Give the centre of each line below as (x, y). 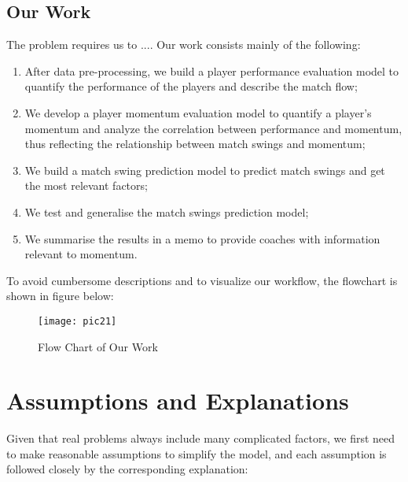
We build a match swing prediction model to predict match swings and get (205, 170)
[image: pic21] (77, 321)
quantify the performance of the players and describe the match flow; (191, 86)
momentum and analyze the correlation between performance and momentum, (213, 128)
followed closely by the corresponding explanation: (127, 469)
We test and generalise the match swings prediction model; (167, 211)
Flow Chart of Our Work (98, 346)
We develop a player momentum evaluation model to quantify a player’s (198, 112)
